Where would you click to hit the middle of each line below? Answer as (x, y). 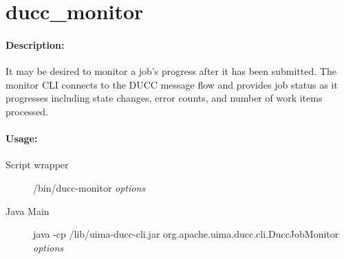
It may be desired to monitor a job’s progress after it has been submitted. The (171, 71)
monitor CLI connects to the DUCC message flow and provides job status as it (172, 84)
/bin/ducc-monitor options (89, 187)
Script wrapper (37, 165)
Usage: (22, 138)
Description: (35, 44)
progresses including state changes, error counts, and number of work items (164, 98)
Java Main (28, 211)
